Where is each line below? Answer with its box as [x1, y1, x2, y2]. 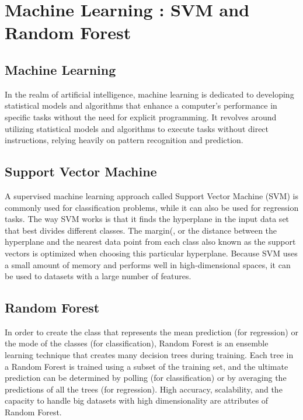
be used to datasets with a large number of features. [5, 270, 191, 282]
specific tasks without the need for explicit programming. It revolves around [5, 110, 277, 123]
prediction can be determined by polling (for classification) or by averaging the [5, 372, 287, 384]
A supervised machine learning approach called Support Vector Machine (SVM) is [5, 189, 298, 202]
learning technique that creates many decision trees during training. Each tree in [5, 349, 294, 361]
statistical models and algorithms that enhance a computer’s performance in [5, 99, 277, 112]
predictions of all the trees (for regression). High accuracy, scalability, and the [5, 383, 283, 395]
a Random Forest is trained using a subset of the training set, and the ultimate [5, 360, 288, 372]
